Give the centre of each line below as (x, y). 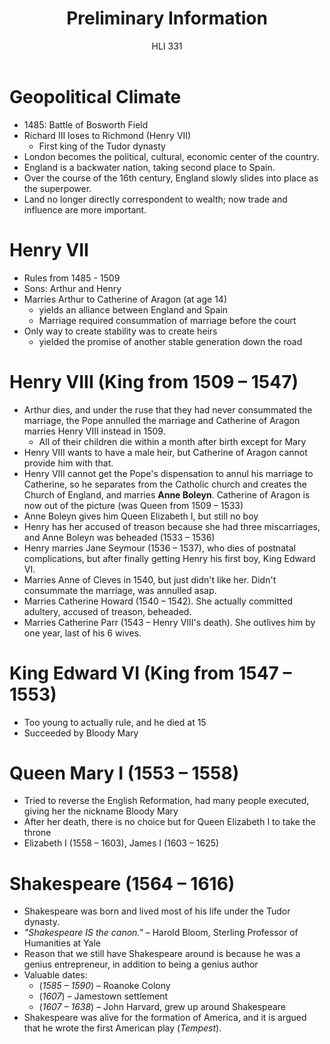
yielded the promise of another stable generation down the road (170, 341)
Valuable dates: (55, 975)
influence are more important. (85, 209)
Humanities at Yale (62, 943)
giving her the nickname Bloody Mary (101, 811)
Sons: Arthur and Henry (72, 288)
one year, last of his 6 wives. (82, 633)
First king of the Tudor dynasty (102, 146)
